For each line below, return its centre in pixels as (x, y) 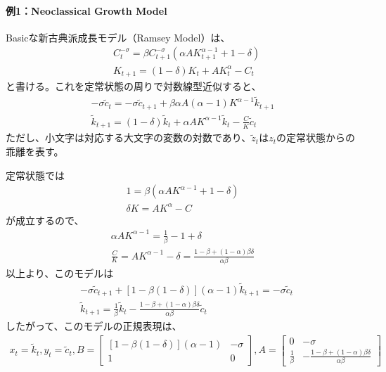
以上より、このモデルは (60, 272)
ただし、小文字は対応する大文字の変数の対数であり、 (129, 137)
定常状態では (35, 175)
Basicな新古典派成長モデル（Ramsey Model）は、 (118, 37)
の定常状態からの (316, 137)
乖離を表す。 (35, 151)
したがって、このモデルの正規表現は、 (94, 325)
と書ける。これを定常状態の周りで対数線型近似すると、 (134, 86)
